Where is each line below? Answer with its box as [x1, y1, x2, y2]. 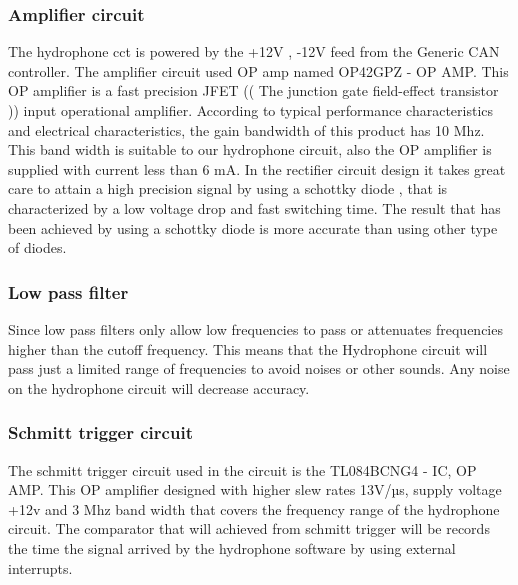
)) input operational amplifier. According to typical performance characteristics [8, 100, 494, 120]
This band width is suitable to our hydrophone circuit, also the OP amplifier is [8, 139, 492, 160]
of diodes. [8, 237, 67, 258]
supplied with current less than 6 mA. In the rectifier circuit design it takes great [8, 158, 506, 179]
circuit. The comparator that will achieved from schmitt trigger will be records [8, 518, 490, 539]
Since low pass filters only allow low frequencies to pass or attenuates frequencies [8, 318, 503, 339]
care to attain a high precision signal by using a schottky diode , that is [8, 178, 448, 199]
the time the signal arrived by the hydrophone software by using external [8, 537, 456, 558]
